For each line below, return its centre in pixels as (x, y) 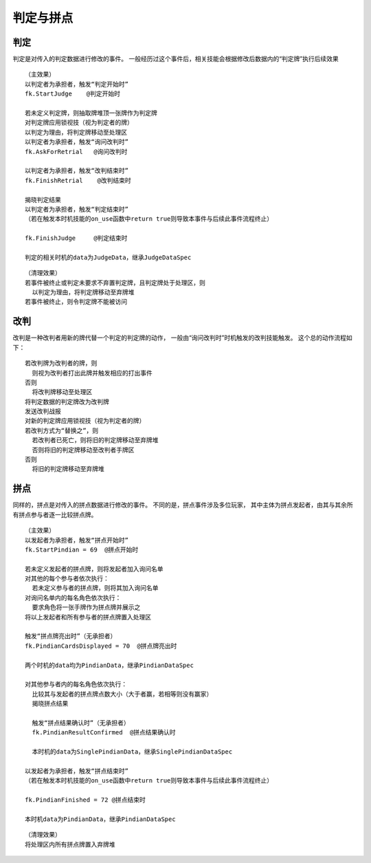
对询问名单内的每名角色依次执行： (73, 598)
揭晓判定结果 (43, 200)
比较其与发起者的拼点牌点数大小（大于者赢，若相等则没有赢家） (122, 694)
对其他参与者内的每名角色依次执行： (76, 685)
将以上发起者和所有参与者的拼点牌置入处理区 (88, 617)
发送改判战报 (43, 412)
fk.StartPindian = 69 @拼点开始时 (82, 549)
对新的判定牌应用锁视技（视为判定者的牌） (85, 421)
